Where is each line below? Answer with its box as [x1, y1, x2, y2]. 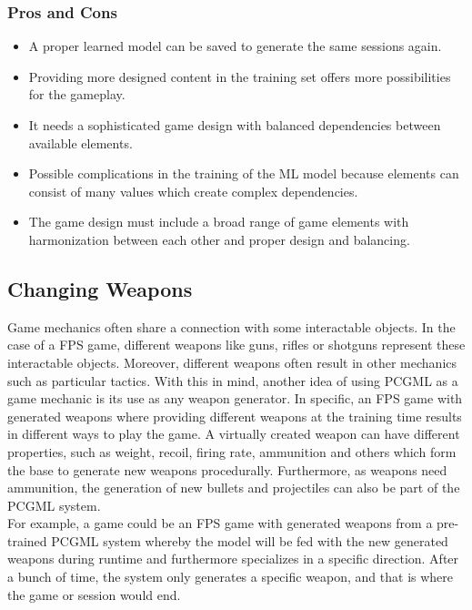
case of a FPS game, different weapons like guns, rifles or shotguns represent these [7, 335, 466, 354]
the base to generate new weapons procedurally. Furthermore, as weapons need [7, 460, 447, 479]
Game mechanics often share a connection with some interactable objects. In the [7, 317, 456, 336]
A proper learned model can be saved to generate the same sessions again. [28, 36, 442, 56]
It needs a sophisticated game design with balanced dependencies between [28, 116, 441, 134]
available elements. [28, 133, 133, 152]
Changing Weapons [7, 274, 193, 302]
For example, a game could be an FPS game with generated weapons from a [7, 513, 433, 533]
